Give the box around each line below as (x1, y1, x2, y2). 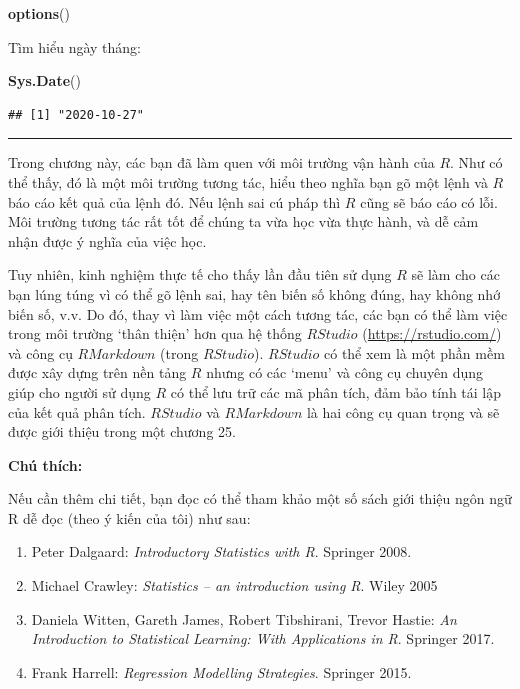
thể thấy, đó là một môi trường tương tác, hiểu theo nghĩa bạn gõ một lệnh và (8, 171, 488, 192)
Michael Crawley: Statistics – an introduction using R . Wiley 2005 (31, 575, 438, 596)
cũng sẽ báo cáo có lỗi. (360, 191, 498, 212)
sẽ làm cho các (411, 264, 500, 285)
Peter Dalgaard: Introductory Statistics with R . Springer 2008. (31, 541, 412, 562)
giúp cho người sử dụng (8, 381, 151, 402)
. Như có (450, 152, 503, 173)
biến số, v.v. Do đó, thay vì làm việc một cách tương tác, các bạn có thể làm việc (8, 303, 508, 324)
